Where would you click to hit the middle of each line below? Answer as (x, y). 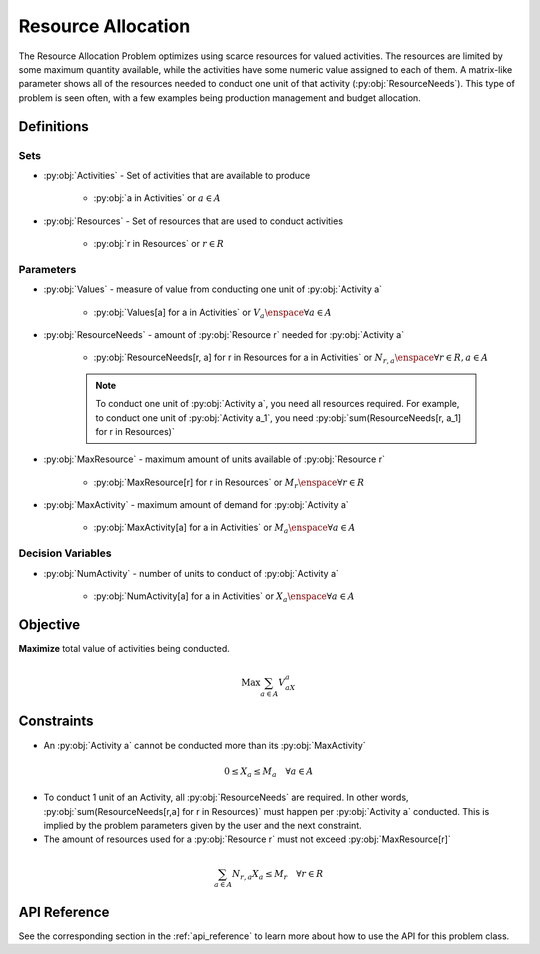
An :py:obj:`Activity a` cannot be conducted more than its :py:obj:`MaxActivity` (204, 745)
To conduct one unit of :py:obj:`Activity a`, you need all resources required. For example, (277, 404)
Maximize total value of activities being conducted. (124, 648)
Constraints (56, 721)
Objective (49, 624)
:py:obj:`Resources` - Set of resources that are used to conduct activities (193, 221)
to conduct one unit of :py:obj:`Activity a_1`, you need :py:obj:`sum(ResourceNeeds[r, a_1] (278, 417)
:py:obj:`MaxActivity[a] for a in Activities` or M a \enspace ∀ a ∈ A (224, 528)
